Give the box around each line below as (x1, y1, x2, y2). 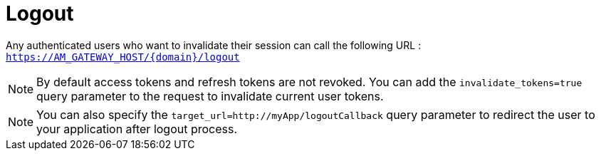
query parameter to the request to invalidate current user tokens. (36, 88, 384, 103)
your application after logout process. (36, 121, 238, 136)
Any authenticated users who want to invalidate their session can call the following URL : (6, 38, 422, 51)
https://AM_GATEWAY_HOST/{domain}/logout (6, 51, 240, 63)
